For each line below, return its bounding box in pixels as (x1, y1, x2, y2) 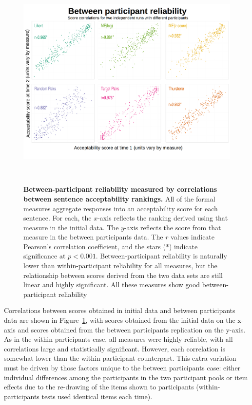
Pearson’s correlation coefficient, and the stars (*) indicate (23, 241, 198, 251)
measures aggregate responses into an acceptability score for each (23, 203, 218, 213)
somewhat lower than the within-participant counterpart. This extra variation (4, 353, 236, 363)
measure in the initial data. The (23, 222, 119, 232)
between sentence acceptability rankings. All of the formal (23, 193, 215, 203)
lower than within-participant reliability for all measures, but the (23, 260, 217, 271)
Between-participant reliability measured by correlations (23, 184, 217, 194)
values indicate (171, 232, 215, 242)
